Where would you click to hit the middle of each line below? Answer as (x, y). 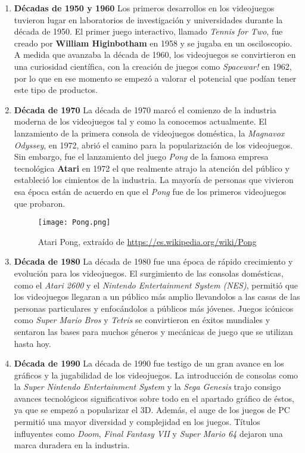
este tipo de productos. (56, 90)
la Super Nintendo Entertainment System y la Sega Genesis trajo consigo (147, 387)
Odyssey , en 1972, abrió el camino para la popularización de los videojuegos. (153, 145)
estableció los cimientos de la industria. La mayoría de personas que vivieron (154, 180)
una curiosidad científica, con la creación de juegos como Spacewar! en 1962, (153, 66)
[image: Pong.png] (74, 223)
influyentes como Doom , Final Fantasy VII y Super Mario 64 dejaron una (148, 433)
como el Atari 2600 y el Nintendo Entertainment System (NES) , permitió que (156, 285)
